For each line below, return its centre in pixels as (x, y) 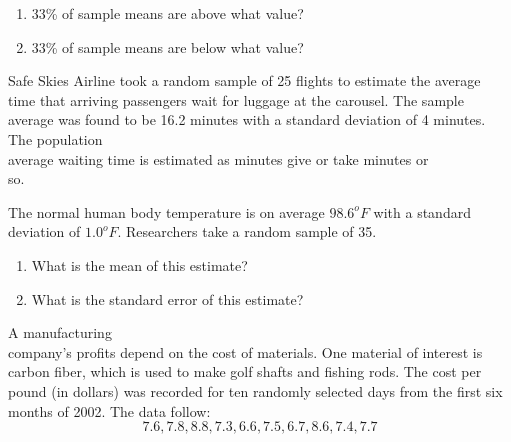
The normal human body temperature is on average (166, 211)
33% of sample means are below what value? (167, 46)
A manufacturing (60, 332)
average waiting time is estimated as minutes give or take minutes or (218, 158)
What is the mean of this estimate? (139, 264)
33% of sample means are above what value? (167, 13)
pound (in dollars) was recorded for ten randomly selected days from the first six (255, 390)
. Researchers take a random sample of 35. (247, 231)
